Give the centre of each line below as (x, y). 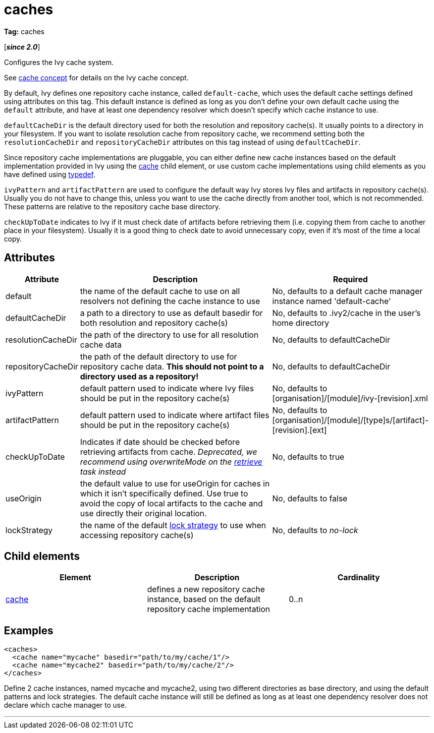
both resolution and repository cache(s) (154, 323)
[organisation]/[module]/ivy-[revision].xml (350, 398)
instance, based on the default (204, 599)
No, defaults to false (310, 498)
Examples (29, 630)
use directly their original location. (143, 513)
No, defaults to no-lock (315, 530)
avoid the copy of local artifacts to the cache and (171, 503)
